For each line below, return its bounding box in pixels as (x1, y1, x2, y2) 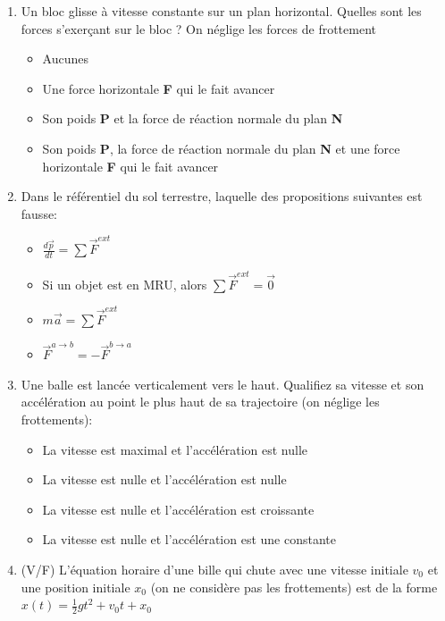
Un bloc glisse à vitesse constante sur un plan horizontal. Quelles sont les (21, 2, 422, 20)
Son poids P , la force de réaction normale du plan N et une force (42, 138, 400, 157)
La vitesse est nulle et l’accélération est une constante (42, 530, 336, 549)
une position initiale (21, 577, 130, 596)
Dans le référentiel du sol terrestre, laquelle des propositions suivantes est (21, 187, 423, 206)
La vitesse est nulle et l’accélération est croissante (42, 499, 315, 518)
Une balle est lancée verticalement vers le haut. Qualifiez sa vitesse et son (21, 374, 424, 393)
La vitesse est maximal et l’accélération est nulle (42, 440, 308, 458)
